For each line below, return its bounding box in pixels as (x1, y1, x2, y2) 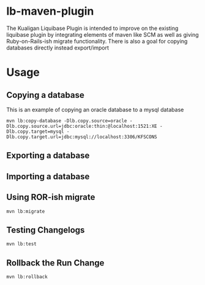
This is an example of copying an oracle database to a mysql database (6, 106, 184, 113)
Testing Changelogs (6, 224, 85, 235)
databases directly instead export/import (6, 44, 109, 51)
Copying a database (6, 90, 84, 100)
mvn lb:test (6, 241, 37, 247)
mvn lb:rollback (6, 274, 48, 280)
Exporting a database (6, 150, 90, 161)
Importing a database (6, 171, 90, 182)
